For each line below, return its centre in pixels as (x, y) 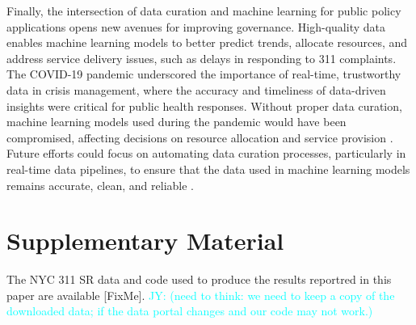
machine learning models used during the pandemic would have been (176, 122)
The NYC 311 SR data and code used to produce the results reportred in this (199, 279)
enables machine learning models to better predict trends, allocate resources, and (207, 42)
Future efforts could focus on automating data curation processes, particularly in (206, 153)
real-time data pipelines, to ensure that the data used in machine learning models (208, 169)
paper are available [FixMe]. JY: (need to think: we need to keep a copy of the (201, 295)
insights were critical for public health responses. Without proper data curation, (204, 106)
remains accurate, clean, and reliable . (100, 185)
